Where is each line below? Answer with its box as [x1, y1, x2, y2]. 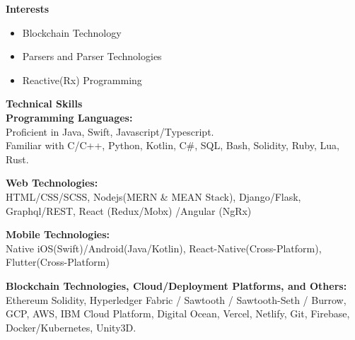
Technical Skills [6, 96, 83, 111]
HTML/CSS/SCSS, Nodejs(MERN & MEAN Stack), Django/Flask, [6, 189, 301, 204]
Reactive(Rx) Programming [22, 72, 142, 87]
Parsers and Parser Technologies [22, 49, 162, 64]
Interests [6, 1, 50, 16]
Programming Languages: [6, 110, 133, 124]
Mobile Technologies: [6, 227, 110, 242]
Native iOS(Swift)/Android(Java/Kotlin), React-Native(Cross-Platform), [6, 240, 322, 255]
